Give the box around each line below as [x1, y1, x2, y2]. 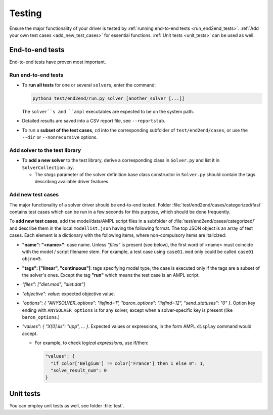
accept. [22, 330, 38, 337]
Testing [9, 8, 42, 19]
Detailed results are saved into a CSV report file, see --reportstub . [22, 118, 165, 124]
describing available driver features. [34, 179, 110, 185]
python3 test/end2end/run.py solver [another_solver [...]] [32, 95, 185, 101]
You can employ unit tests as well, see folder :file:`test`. [9, 402, 125, 408]
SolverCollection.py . [22, 164, 74, 171]
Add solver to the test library [9, 147, 81, 154]
